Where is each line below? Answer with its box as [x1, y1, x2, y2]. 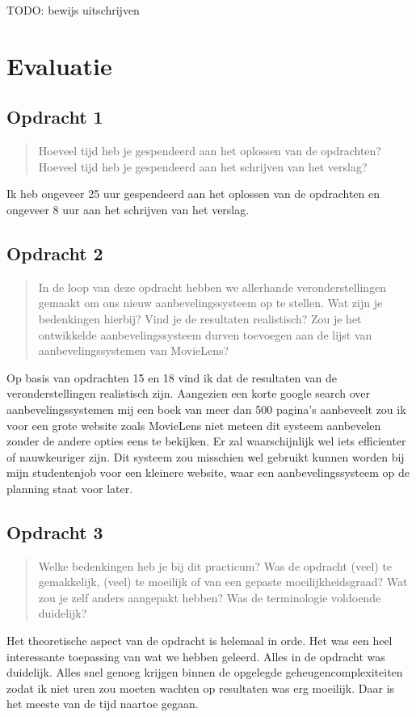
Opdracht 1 [6, 104, 103, 129]
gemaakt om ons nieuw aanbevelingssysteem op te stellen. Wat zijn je [38, 294, 383, 311]
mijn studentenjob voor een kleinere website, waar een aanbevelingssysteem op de [6, 464, 410, 481]
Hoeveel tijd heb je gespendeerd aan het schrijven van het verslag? [38, 158, 368, 175]
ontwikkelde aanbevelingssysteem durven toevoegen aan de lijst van [38, 326, 372, 343]
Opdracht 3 [6, 519, 103, 544]
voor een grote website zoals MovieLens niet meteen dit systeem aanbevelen [6, 416, 381, 433]
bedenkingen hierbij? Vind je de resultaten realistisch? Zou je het [38, 310, 362, 327]
